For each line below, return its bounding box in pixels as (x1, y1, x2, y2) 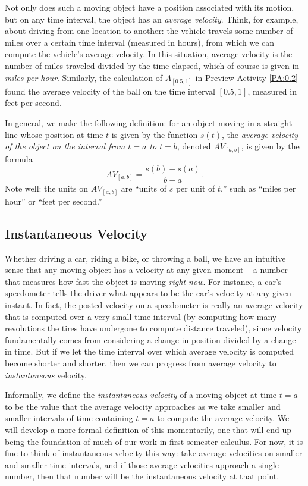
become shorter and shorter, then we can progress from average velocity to (5, 356, 276, 369)
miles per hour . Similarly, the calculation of (5, 71, 163, 83)
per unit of (175, 182, 215, 195)
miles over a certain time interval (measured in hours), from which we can (5, 36, 275, 48)
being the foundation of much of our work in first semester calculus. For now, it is (5, 435, 303, 447)
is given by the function (111, 128, 198, 140)
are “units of (121, 182, 167, 195)
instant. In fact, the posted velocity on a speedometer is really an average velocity (5, 298, 303, 311)
